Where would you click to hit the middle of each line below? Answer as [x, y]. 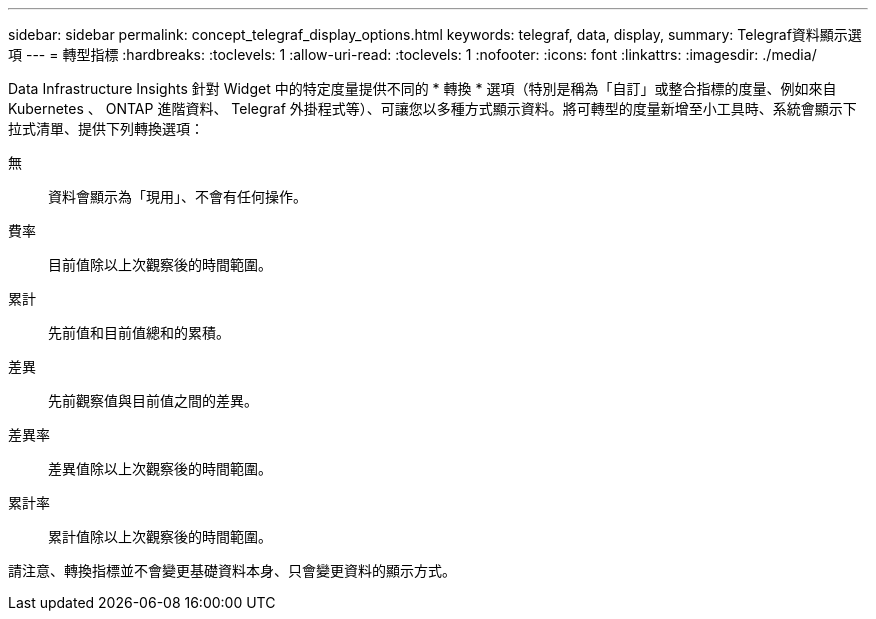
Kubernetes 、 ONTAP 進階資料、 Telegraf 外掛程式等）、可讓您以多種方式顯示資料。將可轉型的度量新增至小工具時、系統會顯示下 [432, 108]
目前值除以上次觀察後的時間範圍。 [160, 264]
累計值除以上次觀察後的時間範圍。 [160, 536]
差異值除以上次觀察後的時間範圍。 [160, 468]
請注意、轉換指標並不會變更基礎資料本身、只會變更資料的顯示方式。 [232, 570]
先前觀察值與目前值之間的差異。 [153, 400]
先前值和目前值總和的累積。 [139, 332]
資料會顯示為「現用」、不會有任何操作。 [177, 196]
